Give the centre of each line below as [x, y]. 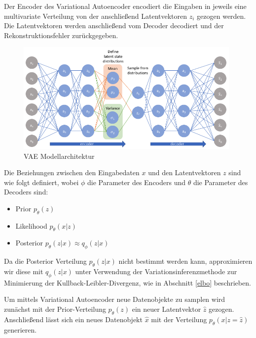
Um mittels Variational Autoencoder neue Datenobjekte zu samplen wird [115, 299]
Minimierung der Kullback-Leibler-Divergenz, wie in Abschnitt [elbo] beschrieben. [128, 282]
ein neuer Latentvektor [166, 309]
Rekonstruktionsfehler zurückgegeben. [61, 35]
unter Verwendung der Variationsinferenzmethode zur [156, 271]
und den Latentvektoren [184, 172]
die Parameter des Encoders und [137, 182]
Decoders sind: [26, 192]
